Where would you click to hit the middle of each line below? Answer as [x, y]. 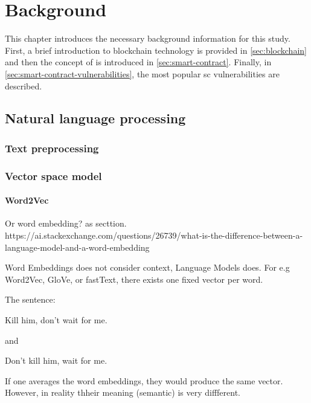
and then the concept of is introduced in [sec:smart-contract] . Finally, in [138, 62]
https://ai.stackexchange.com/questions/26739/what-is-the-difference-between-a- [154, 235]
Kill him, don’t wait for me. [56, 319]
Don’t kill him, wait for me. [56, 360]
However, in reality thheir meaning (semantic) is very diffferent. [123, 392]
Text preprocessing [52, 148]
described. [24, 85]
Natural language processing [95, 118]
